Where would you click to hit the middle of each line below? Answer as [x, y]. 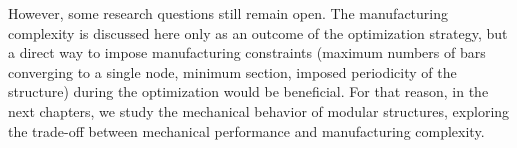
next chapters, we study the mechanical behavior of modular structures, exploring [259, 110]
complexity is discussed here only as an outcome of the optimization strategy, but [258, 32]
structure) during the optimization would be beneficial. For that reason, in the [248, 91]
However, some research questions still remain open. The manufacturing [228, 13]
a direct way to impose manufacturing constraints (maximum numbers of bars [247, 52]
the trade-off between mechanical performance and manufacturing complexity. [246, 130]
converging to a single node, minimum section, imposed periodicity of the [232, 71]
